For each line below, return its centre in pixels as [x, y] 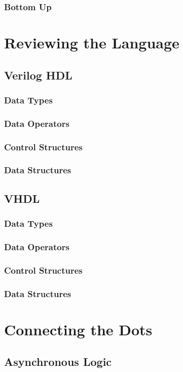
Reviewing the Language [92, 43]
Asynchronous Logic [58, 362]
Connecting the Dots [78, 329]
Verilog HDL [38, 75]
